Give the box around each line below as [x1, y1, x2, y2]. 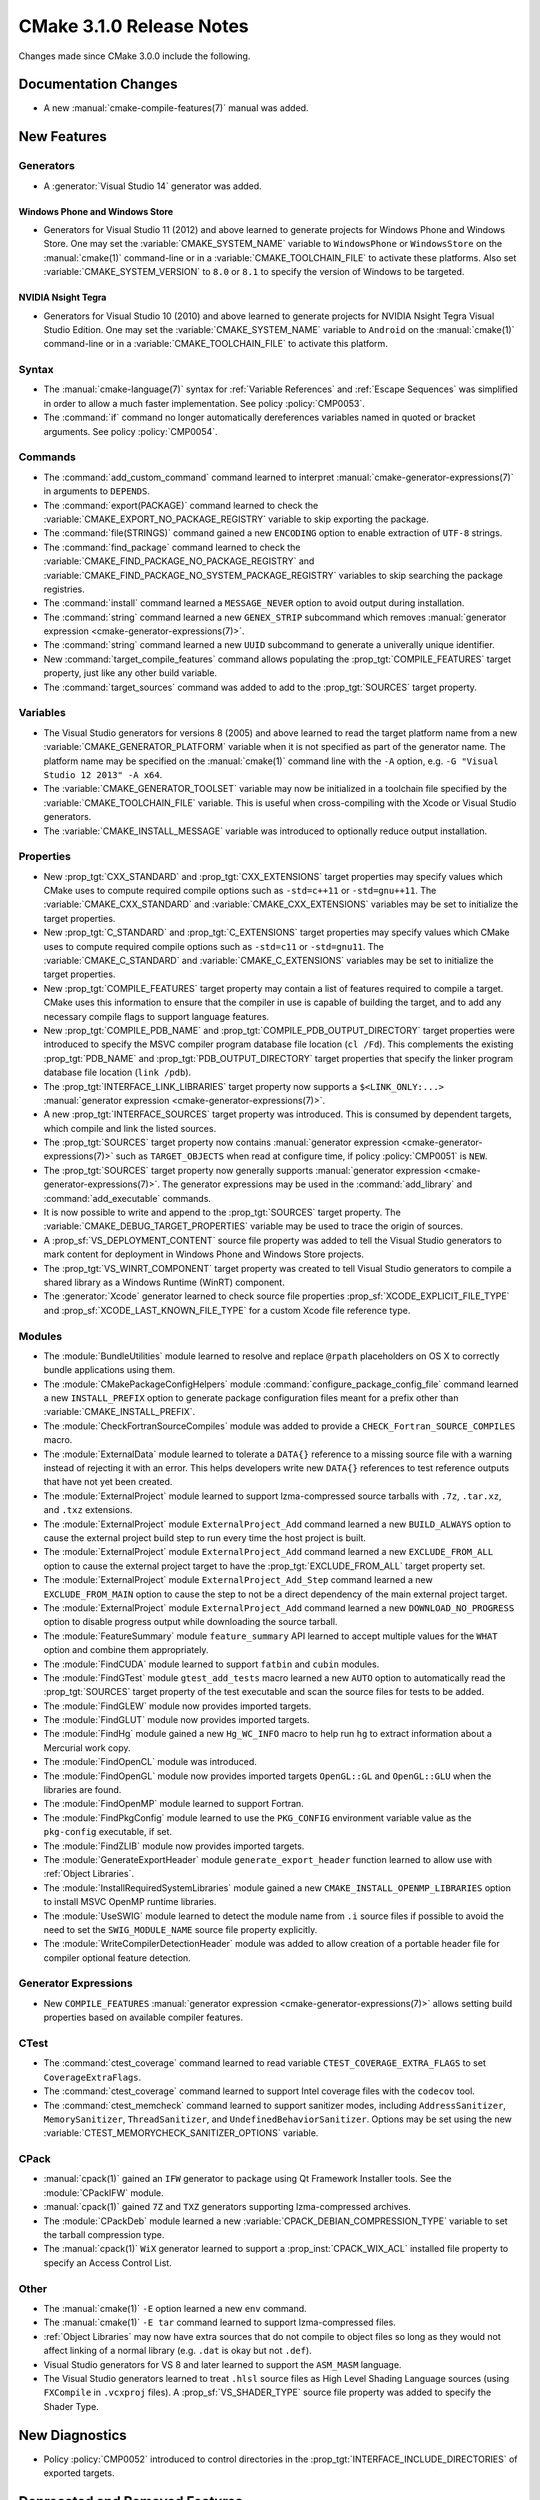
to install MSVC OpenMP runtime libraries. [43, 1896, 217, 1908]
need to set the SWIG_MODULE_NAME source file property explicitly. [43, 1923, 318, 1935]
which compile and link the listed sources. [43, 1122, 217, 1134]
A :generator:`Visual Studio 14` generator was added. [43, 180, 262, 192]
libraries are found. [43, 1784, 122, 1796]
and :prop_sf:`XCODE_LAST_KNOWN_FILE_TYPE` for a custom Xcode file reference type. [43, 1304, 411, 1316]
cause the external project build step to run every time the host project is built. [43, 1532, 367, 1544]
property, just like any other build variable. [43, 667, 218, 679]
